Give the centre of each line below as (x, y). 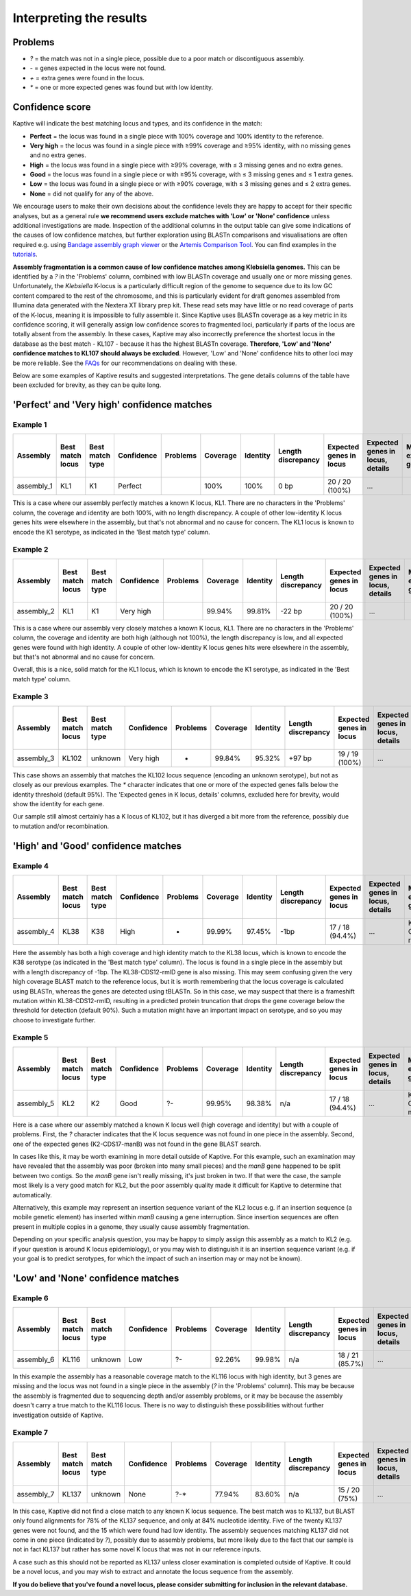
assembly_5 (36, 1103)
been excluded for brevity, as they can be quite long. (87, 385)
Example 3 (30, 696)
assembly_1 (35, 486)
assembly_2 (36, 611)
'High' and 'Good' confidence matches (97, 846)
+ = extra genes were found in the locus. (87, 78)
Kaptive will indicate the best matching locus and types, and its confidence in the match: (138, 124)
